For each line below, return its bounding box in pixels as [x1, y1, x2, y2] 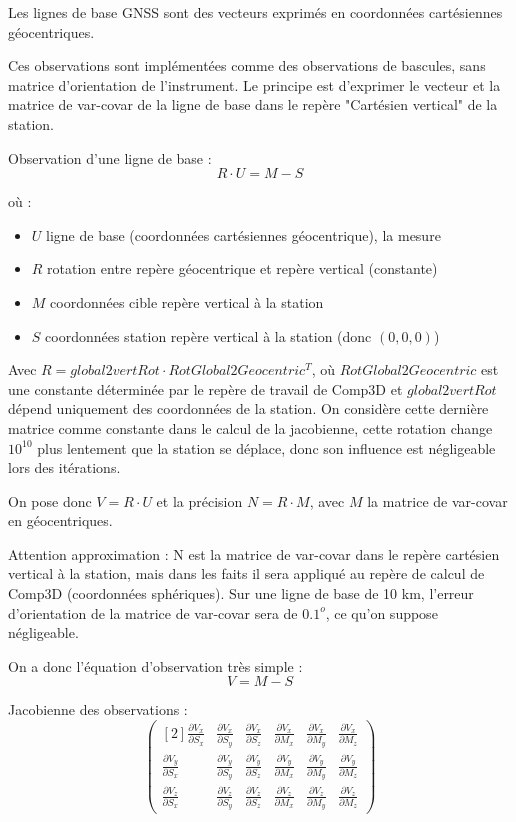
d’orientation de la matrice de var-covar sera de [8, 602, 298, 623]
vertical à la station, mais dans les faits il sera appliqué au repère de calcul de [8, 563, 485, 584]
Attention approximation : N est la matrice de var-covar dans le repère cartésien [8, 543, 500, 564]
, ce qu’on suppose [325, 602, 438, 623]
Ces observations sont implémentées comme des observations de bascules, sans [8, 55, 486, 76]
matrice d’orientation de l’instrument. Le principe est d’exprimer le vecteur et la [8, 74, 501, 95]
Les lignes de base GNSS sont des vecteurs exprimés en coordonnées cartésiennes [8, 2, 503, 22]
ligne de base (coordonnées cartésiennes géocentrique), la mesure [46, 224, 441, 245]
